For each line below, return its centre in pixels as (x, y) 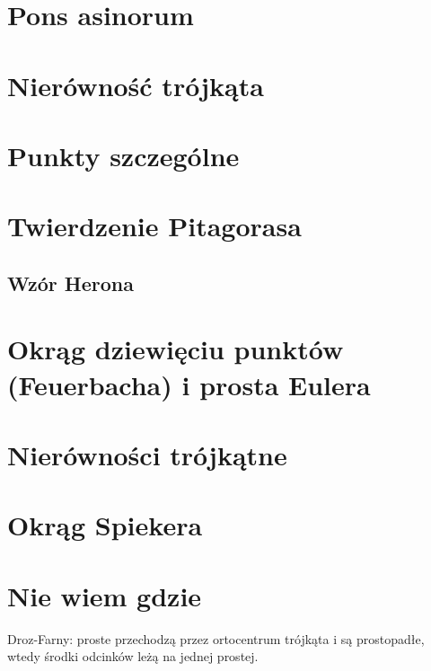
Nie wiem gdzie (105, 595)
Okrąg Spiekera (105, 525)
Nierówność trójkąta (136, 85)
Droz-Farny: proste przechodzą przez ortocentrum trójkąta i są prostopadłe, (216, 638)
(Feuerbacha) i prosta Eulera (189, 384)
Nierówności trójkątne (147, 455)
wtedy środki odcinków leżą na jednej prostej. (133, 656)
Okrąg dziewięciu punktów (176, 349)
